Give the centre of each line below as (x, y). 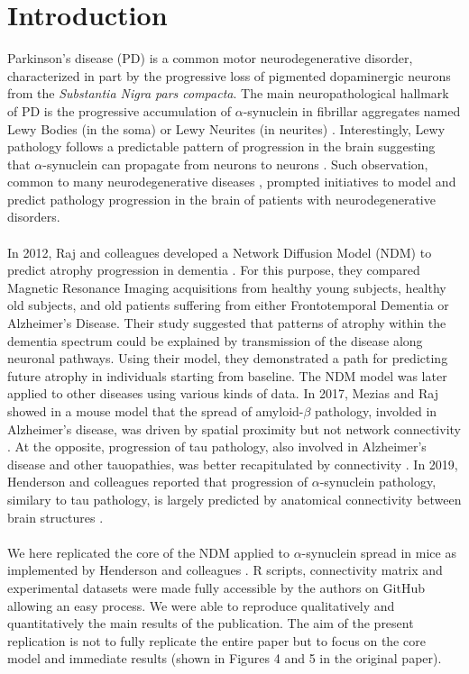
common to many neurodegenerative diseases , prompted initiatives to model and (232, 182)
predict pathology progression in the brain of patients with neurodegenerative (221, 199)
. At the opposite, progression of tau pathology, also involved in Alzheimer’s (217, 446)
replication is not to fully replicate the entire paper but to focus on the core (216, 640)
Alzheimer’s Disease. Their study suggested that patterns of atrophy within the (227, 323)
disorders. (34, 217)
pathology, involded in (376, 411)
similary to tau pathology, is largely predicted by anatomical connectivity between (234, 499)
